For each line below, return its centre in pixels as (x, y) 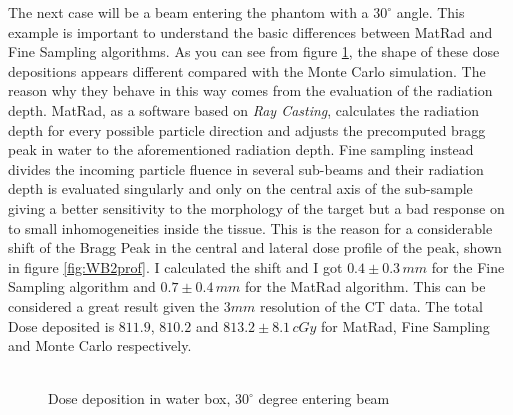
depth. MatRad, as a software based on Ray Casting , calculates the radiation (244, 109)
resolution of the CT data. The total (371, 305)
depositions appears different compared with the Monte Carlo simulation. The (247, 70)
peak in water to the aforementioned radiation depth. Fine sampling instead (241, 149)
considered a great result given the (114, 305)
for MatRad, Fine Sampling (405, 325)
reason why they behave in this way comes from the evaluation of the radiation (250, 90)
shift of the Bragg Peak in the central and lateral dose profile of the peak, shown (255, 247)
